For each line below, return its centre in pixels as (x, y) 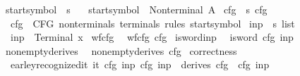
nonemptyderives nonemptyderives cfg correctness (121, 50)
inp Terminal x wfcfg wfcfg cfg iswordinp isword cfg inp (152, 37)
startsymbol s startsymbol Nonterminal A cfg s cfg (136, 9)
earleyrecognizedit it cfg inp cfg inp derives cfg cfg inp (140, 64)
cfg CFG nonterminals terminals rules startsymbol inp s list (152, 23)
